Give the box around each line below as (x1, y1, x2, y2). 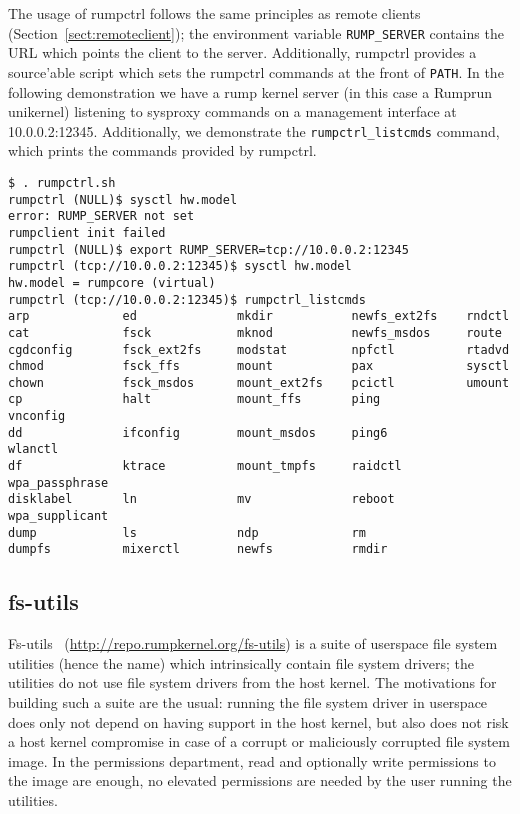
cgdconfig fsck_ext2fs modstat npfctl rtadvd (8, 342, 510, 357)
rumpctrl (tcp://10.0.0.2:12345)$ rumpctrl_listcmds (8, 292, 366, 307)
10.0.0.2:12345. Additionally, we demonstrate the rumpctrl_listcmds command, (8, 120, 500, 141)
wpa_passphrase (8, 475, 109, 490)
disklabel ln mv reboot (8, 492, 395, 507)
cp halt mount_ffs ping (8, 392, 381, 407)
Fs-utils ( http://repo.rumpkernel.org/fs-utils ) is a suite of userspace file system (8, 633, 498, 654)
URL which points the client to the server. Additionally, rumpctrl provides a (8, 42, 477, 63)
